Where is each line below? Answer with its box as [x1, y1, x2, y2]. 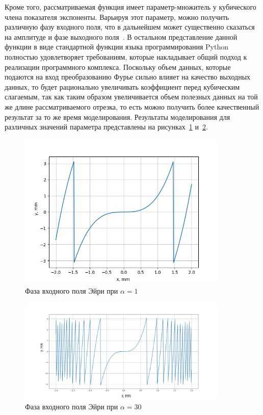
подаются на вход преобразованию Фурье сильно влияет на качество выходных [5, 71, 251, 82]
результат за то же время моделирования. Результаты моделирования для [5, 111, 230, 122]
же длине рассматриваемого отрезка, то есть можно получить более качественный [5, 101, 259, 112]
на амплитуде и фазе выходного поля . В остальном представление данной [5, 31, 238, 42]
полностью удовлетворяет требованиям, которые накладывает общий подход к [5, 51, 247, 62]
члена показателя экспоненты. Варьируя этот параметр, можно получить [5, 11, 229, 22]
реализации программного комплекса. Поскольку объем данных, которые [5, 61, 231, 72]
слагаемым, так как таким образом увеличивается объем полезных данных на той [5, 91, 258, 102]
